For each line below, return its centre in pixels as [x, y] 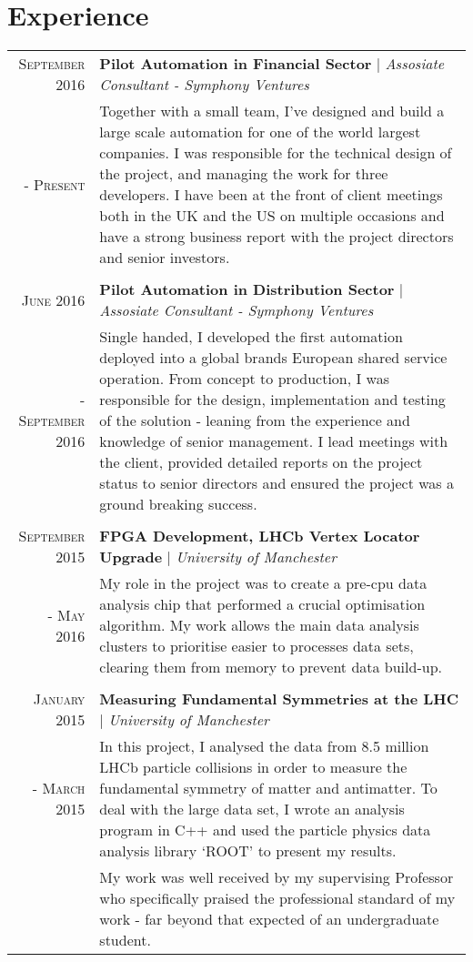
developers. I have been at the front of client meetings [271, 195]
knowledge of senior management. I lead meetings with [274, 441]
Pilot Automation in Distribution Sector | [252, 289]
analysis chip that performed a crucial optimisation [262, 604]
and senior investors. [165, 258]
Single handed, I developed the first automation [251, 337]
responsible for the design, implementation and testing [272, 400]
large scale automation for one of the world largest [260, 132]
